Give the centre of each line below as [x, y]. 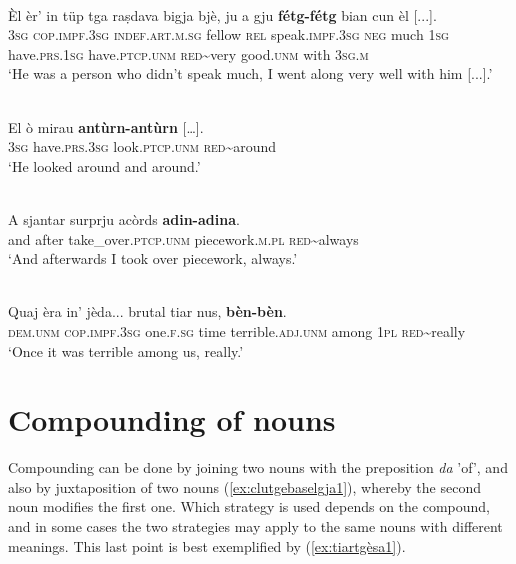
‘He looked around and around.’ [104, 165]
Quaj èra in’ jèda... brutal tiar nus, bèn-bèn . [147, 311]
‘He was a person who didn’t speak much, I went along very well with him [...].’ [250, 73]
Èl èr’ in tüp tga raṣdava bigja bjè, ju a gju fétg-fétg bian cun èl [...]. [222, 14]
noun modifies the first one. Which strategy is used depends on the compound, [249, 506]
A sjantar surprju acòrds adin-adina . [124, 218]
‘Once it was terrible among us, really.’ [126, 350]
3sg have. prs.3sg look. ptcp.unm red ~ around [142, 146]
